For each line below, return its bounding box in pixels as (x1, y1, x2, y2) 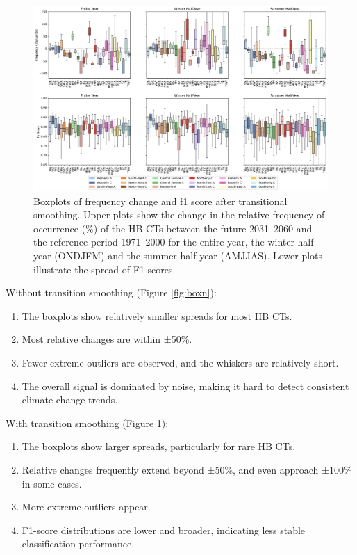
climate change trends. (22, 392, 118, 407)
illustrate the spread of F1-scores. (33, 262, 176, 276)
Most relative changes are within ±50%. (22, 332, 192, 346)
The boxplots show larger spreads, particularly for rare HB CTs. (22, 439, 296, 453)
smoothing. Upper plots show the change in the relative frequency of (33, 207, 325, 222)
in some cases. (22, 476, 82, 490)
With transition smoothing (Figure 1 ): (6, 415, 169, 430)
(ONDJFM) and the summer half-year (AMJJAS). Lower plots (54, 248, 323, 263)
